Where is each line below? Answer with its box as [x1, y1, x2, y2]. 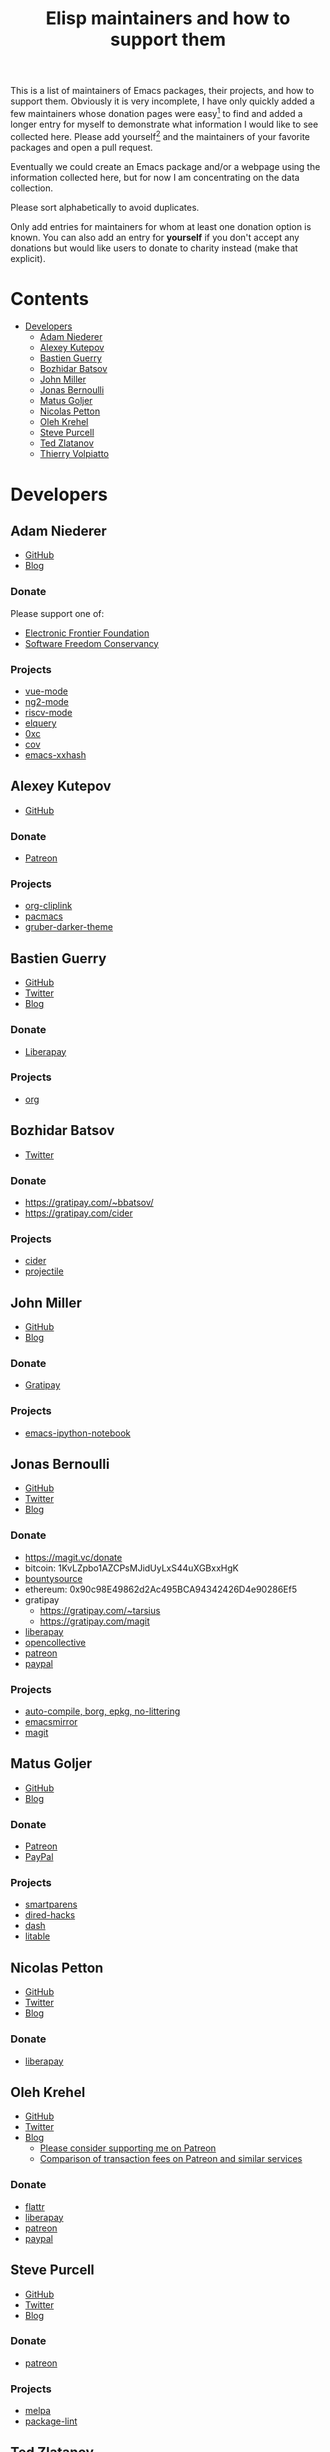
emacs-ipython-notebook [24, 1427, 131, 1439]
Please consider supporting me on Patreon [39, 2142, 217, 2154]
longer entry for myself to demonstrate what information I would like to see [10, 118, 319, 130]
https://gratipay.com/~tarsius [39, 1604, 161, 1616]
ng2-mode [24, 696, 70, 708]
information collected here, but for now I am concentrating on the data [10, 171, 300, 183]
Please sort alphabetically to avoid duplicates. [10, 201, 200, 213]
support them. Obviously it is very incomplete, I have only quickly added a [10, 95, 315, 107]
